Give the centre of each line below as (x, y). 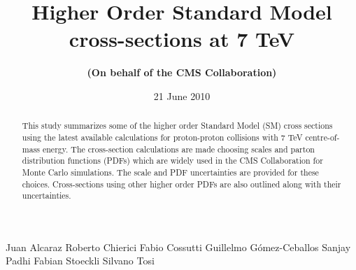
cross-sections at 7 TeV (182, 39)
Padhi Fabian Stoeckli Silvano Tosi (80, 261)
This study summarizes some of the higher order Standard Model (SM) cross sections (177, 126)
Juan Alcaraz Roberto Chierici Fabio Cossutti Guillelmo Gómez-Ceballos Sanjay (178, 247)
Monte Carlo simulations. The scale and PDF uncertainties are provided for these (170, 172)
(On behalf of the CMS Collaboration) (182, 72)
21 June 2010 (182, 95)
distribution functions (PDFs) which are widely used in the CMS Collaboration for (172, 161)
